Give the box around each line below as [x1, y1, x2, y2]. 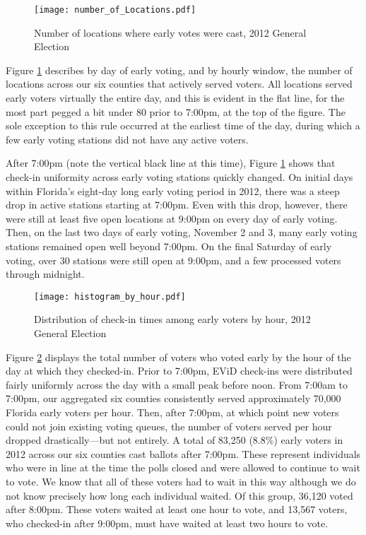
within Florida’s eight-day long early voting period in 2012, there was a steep [6, 183, 340, 198]
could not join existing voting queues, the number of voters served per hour [6, 418, 332, 433]
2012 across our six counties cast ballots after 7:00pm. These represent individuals [6, 446, 361, 461]
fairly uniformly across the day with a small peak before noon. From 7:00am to [6, 377, 348, 392]
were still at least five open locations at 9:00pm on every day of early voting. [6, 211, 338, 225]
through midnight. [6, 266, 85, 281]
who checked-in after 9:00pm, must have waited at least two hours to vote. [6, 515, 329, 530]
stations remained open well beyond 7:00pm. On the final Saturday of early [6, 238, 332, 253]
